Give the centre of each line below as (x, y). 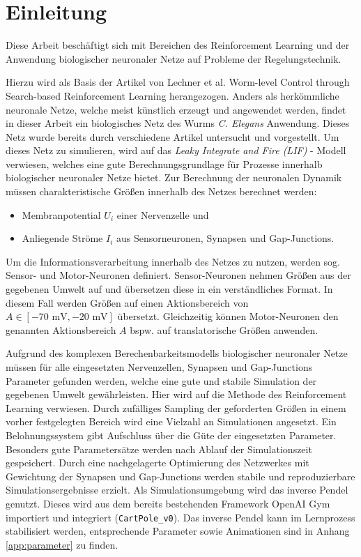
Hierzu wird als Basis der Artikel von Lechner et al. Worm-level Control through (178, 82)
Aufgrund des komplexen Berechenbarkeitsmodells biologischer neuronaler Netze (177, 353)
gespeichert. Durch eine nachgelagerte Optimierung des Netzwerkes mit (158, 463)
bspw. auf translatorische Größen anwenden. (224, 329)
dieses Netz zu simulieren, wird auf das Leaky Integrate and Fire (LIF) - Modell (176, 150)
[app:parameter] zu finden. (62, 544)
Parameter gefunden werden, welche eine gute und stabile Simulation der (161, 380)
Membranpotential (61, 214)
